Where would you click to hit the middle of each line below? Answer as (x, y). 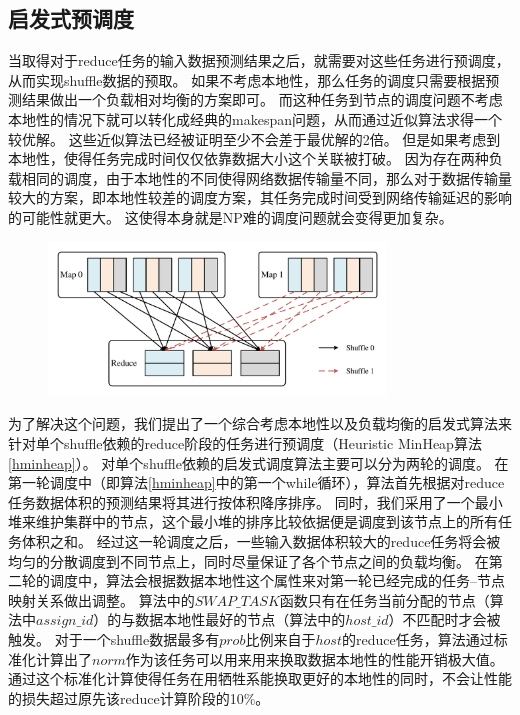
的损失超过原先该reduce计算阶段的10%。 (139, 697)
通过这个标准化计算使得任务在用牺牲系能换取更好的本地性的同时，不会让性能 (260, 678)
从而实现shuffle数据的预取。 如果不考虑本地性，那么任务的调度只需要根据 (247, 79)
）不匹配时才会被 (444, 619)
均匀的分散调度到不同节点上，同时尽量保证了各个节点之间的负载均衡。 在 (248, 560)
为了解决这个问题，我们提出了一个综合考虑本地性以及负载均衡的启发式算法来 (260, 423)
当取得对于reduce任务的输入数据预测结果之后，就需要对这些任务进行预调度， (259, 60)
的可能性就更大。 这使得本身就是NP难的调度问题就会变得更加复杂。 (230, 216)
